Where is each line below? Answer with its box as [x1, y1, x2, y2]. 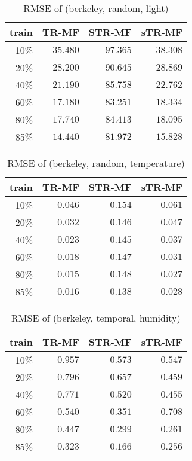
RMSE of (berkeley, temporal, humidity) [11, 311, 181, 325]
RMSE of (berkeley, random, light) [23, 1, 169, 15]
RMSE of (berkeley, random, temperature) [7, 156, 185, 170]
